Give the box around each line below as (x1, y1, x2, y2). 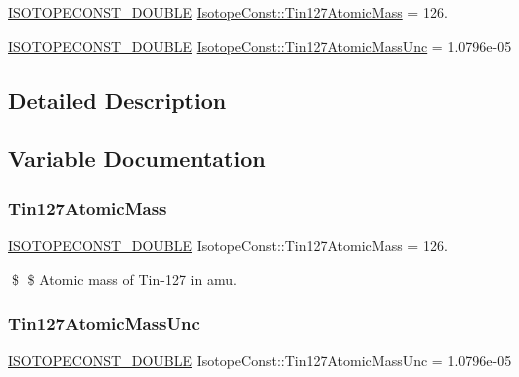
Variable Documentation (8, 143, 266, 174)
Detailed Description (8, 84, 227, 115)
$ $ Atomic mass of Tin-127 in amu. (11, 268, 237, 289)
